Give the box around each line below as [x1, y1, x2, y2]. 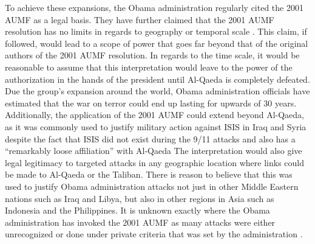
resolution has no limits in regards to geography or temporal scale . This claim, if [5, 25, 307, 38]
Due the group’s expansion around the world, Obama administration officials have [5, 85, 310, 97]
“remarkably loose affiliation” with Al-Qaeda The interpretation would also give [5, 144, 302, 157]
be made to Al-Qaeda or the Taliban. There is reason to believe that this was [5, 168, 293, 181]
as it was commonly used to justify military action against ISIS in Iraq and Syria [5, 120, 307, 133]
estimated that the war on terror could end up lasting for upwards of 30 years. [5, 96, 297, 109]
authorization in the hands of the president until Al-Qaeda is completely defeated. [5, 72, 310, 85]
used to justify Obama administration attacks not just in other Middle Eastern [5, 180, 299, 192]
